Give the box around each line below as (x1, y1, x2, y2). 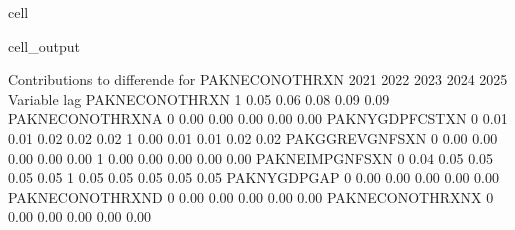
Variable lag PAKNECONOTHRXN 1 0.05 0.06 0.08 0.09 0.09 (8, 88, 390, 109)
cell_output (8, 35, 80, 56)
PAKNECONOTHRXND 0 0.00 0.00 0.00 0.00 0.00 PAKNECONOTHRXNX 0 (8, 186, 494, 207)
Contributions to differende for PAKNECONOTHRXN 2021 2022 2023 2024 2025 (8, 69, 508, 90)
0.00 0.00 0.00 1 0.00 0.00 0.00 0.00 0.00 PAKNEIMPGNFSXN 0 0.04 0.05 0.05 (8, 147, 494, 168)
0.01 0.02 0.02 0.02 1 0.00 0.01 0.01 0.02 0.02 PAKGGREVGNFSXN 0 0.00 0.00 (8, 127, 498, 148)
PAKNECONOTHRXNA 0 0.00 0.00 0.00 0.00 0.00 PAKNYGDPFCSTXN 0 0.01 (8, 108, 508, 129)
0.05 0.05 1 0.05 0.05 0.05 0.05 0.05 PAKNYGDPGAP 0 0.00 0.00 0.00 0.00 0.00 (8, 167, 499, 188)
